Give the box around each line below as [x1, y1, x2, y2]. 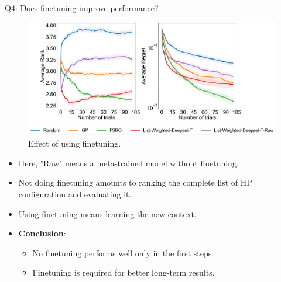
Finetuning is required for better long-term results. [32, 266, 215, 278]
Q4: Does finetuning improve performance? [5, 2, 159, 13]
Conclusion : [18, 227, 66, 239]
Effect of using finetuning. [28, 137, 121, 149]
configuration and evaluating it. [18, 187, 132, 200]
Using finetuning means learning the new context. [18, 207, 197, 220]
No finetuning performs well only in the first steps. [32, 246, 214, 259]
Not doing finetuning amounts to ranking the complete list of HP [18, 176, 252, 189]
